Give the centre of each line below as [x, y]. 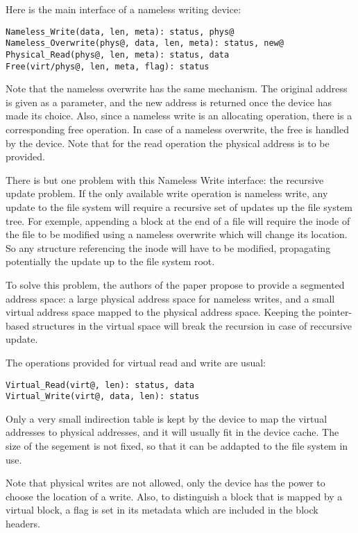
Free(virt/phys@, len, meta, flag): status [108, 66]
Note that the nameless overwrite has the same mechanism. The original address [177, 88]
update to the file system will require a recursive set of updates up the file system [179, 206]
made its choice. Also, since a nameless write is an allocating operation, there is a [179, 116]
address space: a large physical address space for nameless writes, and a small [170, 298]
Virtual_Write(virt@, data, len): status [103, 397]
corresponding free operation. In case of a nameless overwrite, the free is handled [177, 129]
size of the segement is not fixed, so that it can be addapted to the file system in [177, 446]
